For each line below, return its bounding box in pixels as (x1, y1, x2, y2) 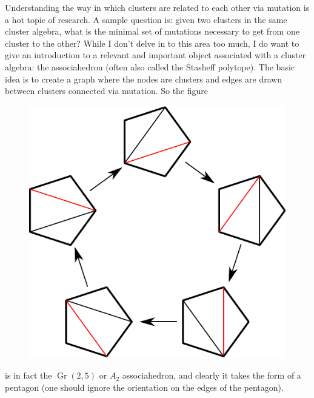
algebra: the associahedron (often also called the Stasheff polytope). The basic (5, 60, 295, 73)
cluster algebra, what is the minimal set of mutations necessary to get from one (5, 25, 299, 38)
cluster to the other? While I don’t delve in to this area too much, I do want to (5, 36, 299, 49)
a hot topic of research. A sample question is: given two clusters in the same (5, 13, 287, 25)
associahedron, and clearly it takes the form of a (122, 369, 301, 382)
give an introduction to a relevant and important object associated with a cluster (5, 49, 306, 61)
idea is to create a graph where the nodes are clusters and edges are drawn (5, 72, 282, 85)
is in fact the (5, 369, 52, 382)
